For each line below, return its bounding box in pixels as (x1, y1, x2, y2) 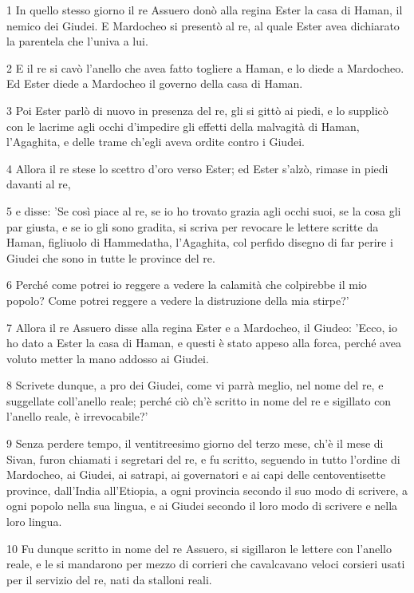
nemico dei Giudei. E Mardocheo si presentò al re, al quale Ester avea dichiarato (6, 17, 400, 34)
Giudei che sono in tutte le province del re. (6, 249, 215, 266)
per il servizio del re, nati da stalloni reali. (6, 571, 212, 587)
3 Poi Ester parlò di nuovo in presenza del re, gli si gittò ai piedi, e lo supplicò (6, 101, 388, 118)
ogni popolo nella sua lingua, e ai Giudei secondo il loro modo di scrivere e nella (6, 497, 398, 514)
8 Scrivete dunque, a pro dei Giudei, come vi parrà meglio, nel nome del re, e (6, 377, 384, 393)
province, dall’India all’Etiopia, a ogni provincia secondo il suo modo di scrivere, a (6, 481, 408, 498)
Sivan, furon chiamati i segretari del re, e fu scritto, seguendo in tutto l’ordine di (6, 450, 400, 467)
